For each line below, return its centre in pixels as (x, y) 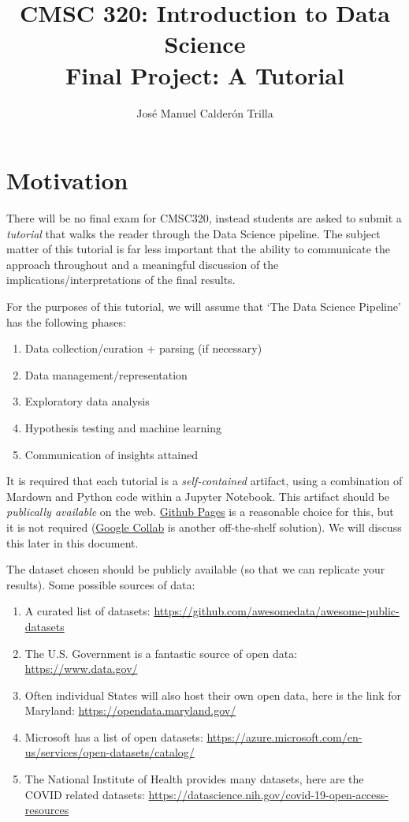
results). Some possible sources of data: (101, 584)
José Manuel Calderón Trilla (205, 112)
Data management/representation (106, 374)
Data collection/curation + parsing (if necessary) (143, 348)
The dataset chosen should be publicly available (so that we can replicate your (196, 569)
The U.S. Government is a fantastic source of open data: (161, 653)
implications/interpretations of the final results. (121, 280)
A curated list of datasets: (87, 611)
